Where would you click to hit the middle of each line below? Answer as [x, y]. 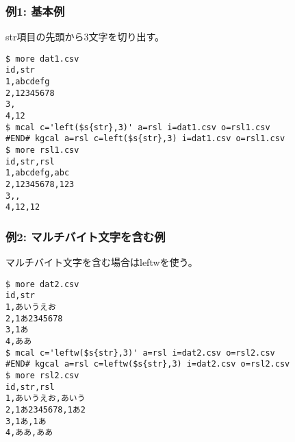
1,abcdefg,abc [38, 173]
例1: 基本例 [35, 11]
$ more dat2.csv [42, 284]
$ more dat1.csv [42, 59]
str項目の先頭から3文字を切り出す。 [85, 37]
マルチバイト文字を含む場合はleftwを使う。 [102, 262]
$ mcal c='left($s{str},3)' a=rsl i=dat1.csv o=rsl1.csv [138, 127]
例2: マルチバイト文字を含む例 [86, 236]
